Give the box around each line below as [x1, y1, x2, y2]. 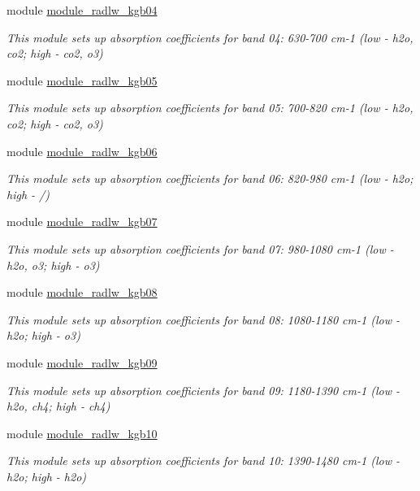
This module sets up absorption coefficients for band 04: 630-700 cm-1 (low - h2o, [6, 28, 414, 46]
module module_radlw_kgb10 [6, 424, 158, 441]
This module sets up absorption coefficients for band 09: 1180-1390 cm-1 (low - [6, 381, 400, 398]
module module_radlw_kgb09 [6, 354, 158, 371]
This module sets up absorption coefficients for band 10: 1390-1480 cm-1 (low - [6, 452, 400, 469]
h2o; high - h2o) [6, 467, 87, 484]
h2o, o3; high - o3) [6, 256, 100, 273]
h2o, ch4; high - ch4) [6, 398, 110, 415]
